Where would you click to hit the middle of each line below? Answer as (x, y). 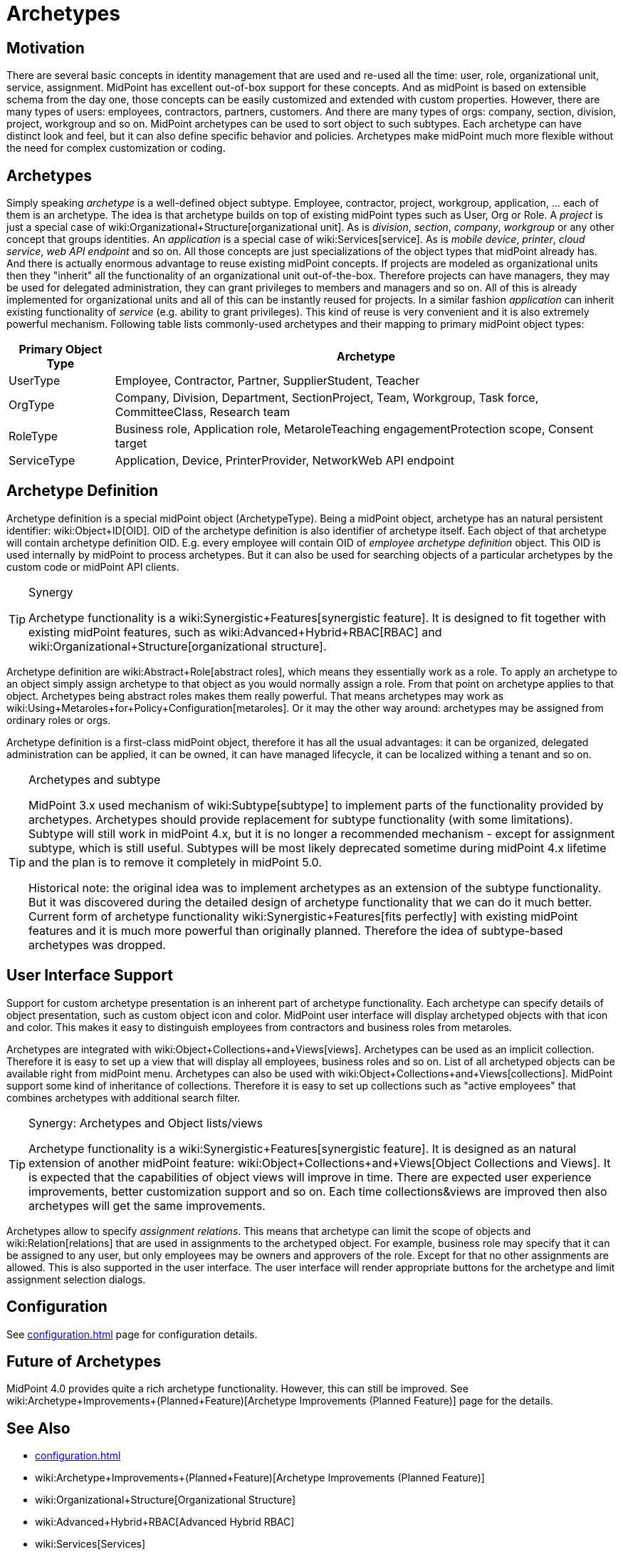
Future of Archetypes (84, 1361)
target (131, 444)
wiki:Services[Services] (90, 1544)
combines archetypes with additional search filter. (124, 1097)
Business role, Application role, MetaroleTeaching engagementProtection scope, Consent (354, 429)
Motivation (46, 48)
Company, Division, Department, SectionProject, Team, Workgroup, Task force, (327, 398)
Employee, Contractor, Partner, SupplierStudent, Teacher (267, 381)
